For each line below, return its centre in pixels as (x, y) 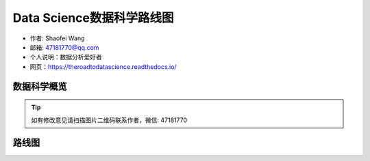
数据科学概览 (40, 86)
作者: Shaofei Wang (57, 38)
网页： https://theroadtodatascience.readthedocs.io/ (103, 67)
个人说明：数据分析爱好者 (66, 57)
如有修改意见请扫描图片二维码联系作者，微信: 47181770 (109, 120)
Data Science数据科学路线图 (93, 18)
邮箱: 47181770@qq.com (64, 47)
